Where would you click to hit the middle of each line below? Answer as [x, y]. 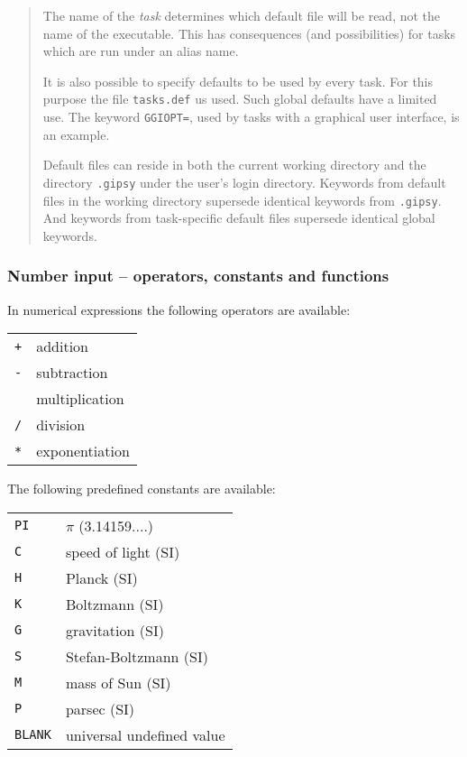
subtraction [72, 373]
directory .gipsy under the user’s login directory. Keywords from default [244, 182]
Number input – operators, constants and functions [198, 276]
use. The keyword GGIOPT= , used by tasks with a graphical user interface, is [251, 117]
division [61, 425]
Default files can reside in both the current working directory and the [234, 165]
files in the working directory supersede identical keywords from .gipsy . [242, 200]
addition [62, 346]
